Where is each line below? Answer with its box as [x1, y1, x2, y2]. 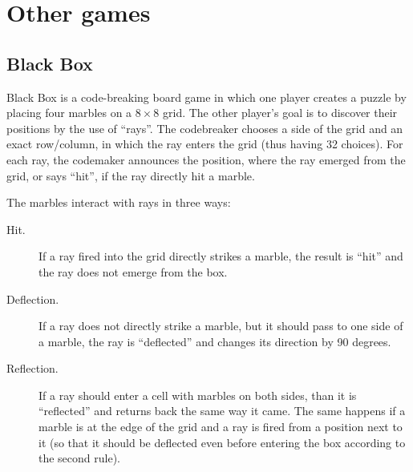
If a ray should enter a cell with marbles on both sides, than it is [38, 386, 357, 403]
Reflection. [6, 360, 59, 377]
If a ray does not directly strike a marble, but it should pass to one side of [38, 317, 403, 334]
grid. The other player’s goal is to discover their [163, 104, 398, 121]
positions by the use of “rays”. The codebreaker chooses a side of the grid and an [6, 119, 403, 136]
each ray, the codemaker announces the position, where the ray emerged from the [6, 151, 406, 167]
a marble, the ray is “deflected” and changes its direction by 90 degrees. [38, 333, 391, 349]
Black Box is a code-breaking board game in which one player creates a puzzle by [6, 88, 407, 105]
